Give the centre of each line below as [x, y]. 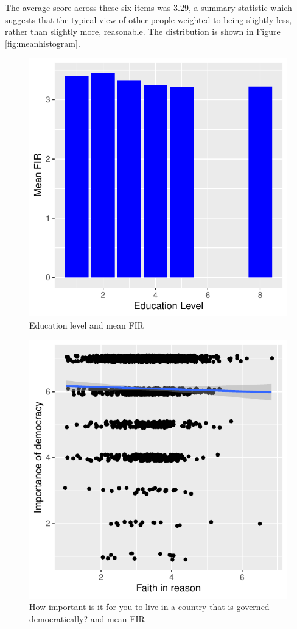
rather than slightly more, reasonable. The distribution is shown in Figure [143, 31]
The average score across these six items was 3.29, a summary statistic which [148, 7]
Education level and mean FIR [87, 325]
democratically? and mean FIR [87, 618]
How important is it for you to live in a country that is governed [149, 607]
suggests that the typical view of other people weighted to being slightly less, [148, 19]
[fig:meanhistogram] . [43, 43]
